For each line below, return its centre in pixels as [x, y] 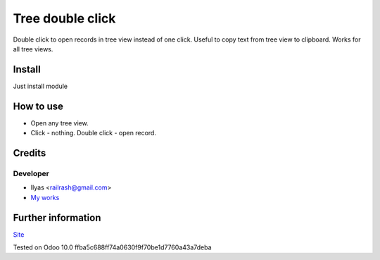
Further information [57, 217]
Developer [31, 173]
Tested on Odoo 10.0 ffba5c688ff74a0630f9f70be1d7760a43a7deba [112, 247]
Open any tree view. [59, 123]
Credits [30, 153]
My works [45, 197]
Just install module [40, 86]
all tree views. [33, 49]
